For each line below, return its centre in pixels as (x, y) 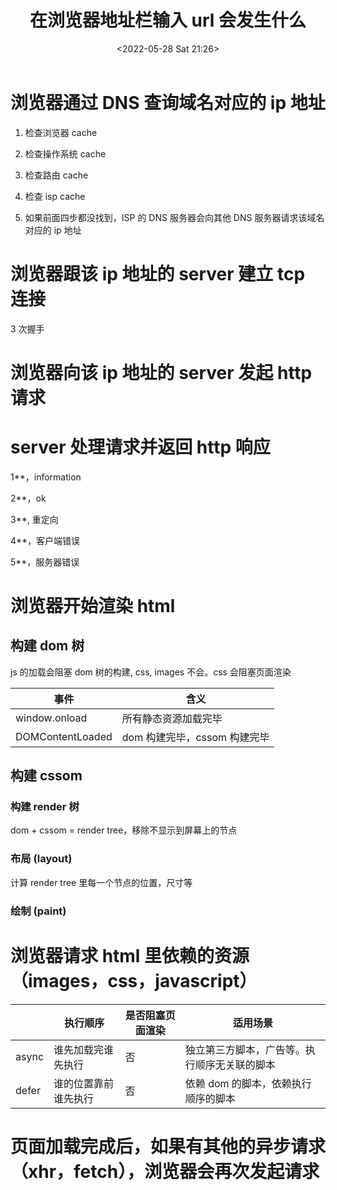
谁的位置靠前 (84, 1083)
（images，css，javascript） (134, 980)
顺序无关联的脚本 (235, 1064)
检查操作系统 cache (65, 153)
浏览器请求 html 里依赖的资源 (130, 955)
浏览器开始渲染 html (93, 605)
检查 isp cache (55, 196)
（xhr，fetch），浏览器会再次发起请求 (165, 1171)
